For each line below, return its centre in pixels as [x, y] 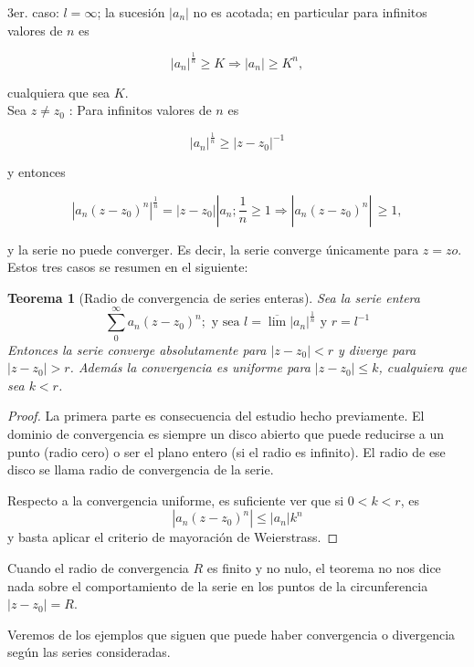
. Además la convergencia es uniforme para [190, 367]
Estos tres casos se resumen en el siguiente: [128, 267]
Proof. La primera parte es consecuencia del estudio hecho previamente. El [216, 416]
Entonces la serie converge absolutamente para [137, 349]
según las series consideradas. [89, 652]
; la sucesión [131, 12]
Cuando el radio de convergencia [98, 567]
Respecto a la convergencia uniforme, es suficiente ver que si [176, 500]
